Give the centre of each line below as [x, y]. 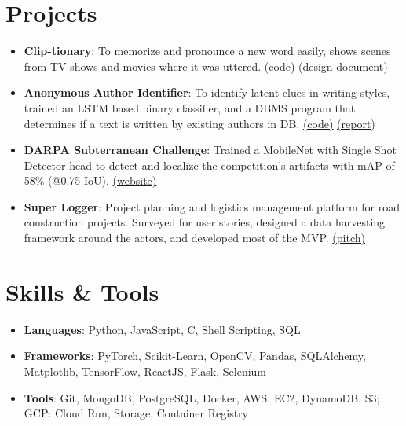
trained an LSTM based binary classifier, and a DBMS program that [190, 107]
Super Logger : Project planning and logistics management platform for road [212, 206]
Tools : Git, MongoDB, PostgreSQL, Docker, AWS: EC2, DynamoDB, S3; [202, 397]
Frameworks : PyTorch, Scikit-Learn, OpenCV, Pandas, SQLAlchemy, [195, 356]
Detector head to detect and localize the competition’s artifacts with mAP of [209, 165]
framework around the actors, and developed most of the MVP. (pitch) [194, 238]
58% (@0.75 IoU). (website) [90, 180]
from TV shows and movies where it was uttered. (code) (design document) [206, 66]
